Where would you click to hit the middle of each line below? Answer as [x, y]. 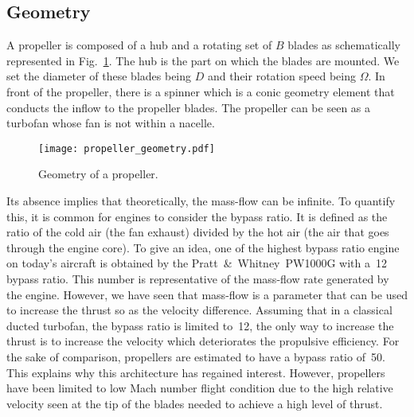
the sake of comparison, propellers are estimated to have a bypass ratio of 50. [196, 356]
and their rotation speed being [282, 76]
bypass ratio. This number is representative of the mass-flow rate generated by [198, 278]
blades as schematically [344, 45]
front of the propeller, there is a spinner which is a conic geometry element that [201, 91]
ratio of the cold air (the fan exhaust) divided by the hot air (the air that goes [198, 232]
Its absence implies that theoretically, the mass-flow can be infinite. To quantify [201, 201]
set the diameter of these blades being [99, 76]
